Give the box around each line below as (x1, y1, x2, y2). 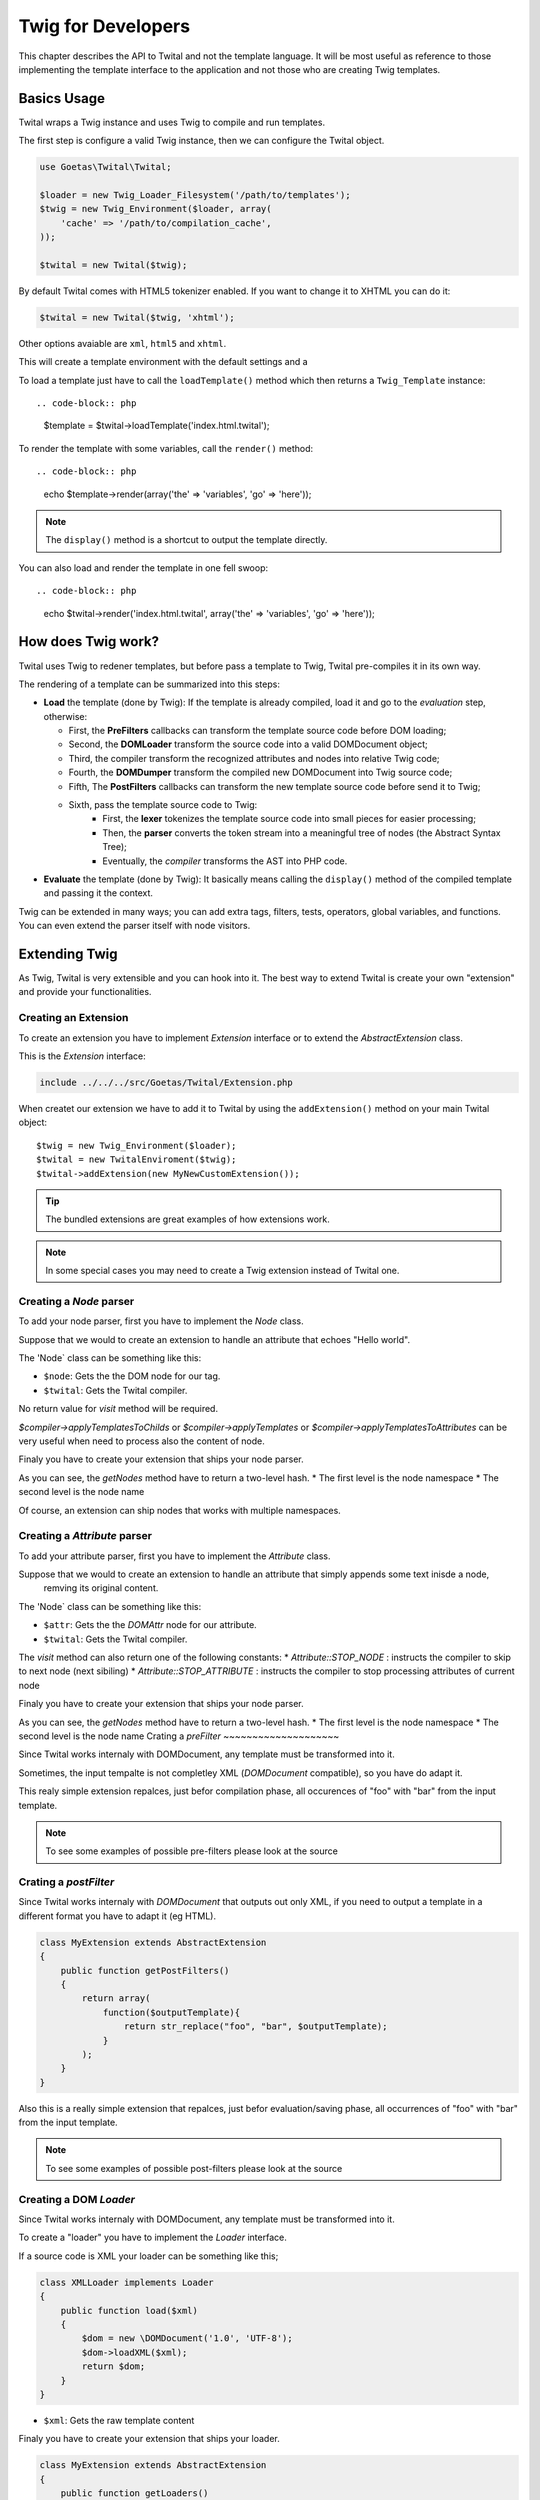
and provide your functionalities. (18, 986, 152, 998)
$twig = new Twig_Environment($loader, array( (39, 203, 272, 215)
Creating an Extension (18, 1011, 129, 1025)
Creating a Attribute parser (18, 1529, 152, 1543)
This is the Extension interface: (18, 1050, 147, 1062)
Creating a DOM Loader (18, 2192, 135, 2206)
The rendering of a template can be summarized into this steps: (18, 678, 280, 690)
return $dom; (81, 2361, 146, 2372)
